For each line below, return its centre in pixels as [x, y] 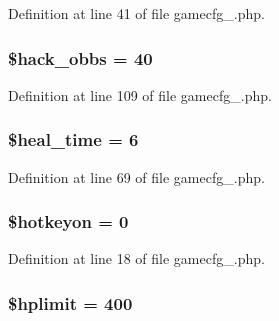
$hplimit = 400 [70, 302]
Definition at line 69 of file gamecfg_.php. [136, 176]
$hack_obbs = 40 [80, 57]
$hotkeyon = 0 [68, 221]
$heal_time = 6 [73, 139]
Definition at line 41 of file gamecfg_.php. [136, 13]
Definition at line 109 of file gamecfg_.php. [140, 94]
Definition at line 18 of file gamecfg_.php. [136, 258]
